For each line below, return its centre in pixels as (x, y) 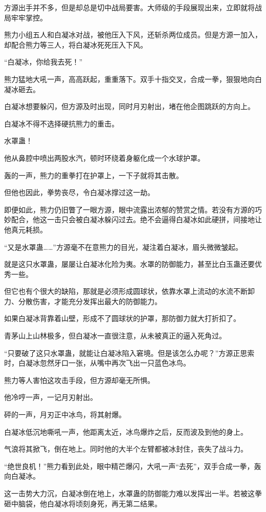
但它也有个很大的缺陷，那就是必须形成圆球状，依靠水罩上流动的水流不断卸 (129, 291)
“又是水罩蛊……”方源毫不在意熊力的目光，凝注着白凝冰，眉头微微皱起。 (123, 247)
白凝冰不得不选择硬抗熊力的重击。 (61, 123)
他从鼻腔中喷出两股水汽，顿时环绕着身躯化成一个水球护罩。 (104, 157)
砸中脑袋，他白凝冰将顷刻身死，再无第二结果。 (83, 503)
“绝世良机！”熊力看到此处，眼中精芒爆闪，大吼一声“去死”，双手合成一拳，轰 (133, 466)
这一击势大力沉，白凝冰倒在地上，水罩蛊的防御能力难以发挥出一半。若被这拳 (133, 493)
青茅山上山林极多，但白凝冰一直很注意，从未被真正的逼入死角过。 (115, 336)
